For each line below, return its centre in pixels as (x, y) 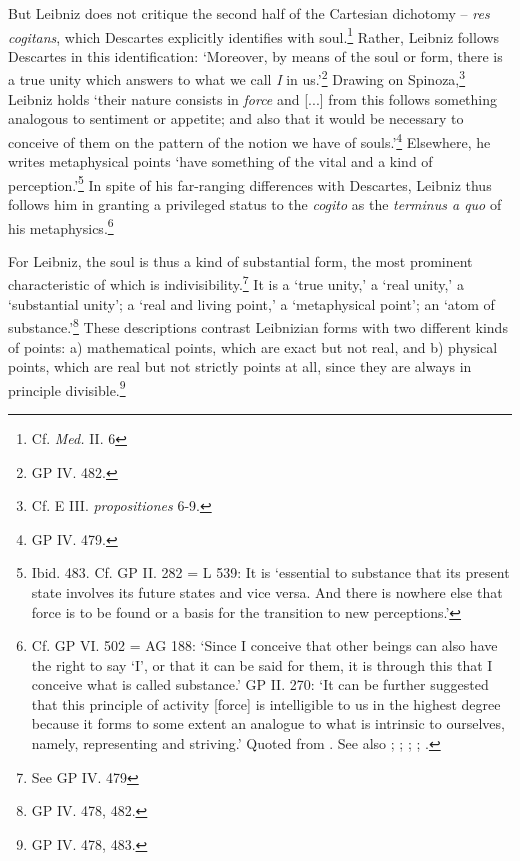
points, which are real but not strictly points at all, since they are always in (240, 366)
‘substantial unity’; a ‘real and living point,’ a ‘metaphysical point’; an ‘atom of (251, 303)
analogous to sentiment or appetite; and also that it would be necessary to (236, 118)
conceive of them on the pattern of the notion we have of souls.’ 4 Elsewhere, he (249, 140)
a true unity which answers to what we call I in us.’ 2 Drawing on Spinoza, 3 (237, 78)
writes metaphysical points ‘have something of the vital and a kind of (220, 161)
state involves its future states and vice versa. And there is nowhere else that (267, 591)
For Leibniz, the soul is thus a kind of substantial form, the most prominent (240, 260)
